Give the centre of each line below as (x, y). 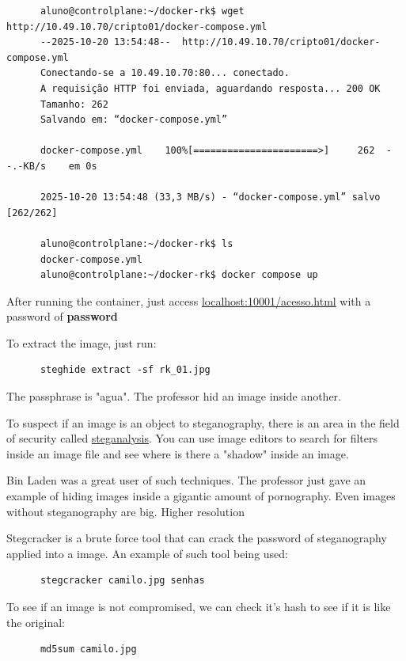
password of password (62, 316)
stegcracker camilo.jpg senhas (122, 581)
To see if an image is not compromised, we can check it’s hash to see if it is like (199, 606)
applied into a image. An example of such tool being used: (147, 553)
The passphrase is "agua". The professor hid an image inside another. (174, 396)
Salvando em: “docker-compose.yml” (134, 120)
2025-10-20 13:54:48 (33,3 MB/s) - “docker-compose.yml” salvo (210, 198)
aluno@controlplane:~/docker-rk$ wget (142, 11)
